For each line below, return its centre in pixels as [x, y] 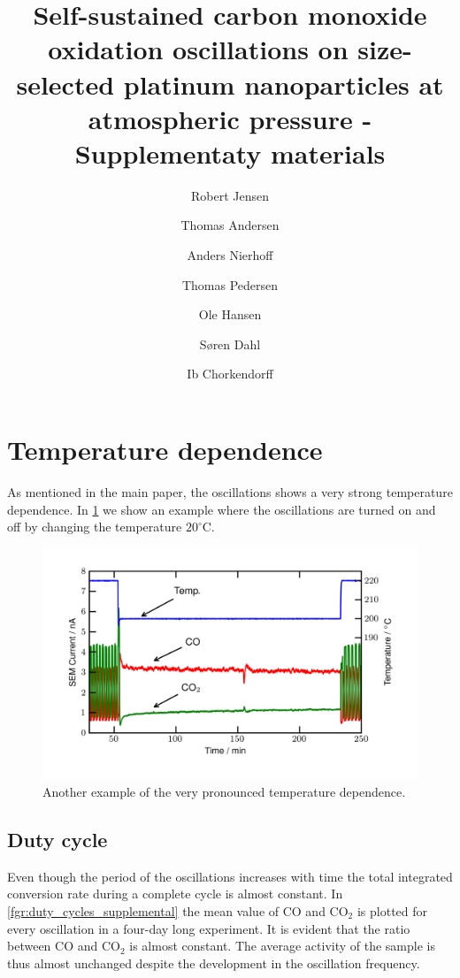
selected [65, 84]
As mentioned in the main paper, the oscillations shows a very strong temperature [230, 491]
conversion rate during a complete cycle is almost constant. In [175, 894]
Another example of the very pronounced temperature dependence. [224, 792]
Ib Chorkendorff [230, 374]
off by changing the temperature [95, 527]
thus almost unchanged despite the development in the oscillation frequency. [214, 963]
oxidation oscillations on [198, 49]
